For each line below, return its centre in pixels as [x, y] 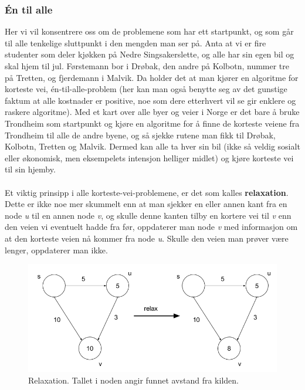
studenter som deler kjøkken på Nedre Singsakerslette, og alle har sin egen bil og [150, 54]
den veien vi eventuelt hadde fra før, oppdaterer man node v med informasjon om [151, 227]
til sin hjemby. [30, 169]
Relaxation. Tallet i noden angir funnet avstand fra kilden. [133, 380]
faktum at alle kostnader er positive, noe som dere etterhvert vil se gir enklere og [150, 100]
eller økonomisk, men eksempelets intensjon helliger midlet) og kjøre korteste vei [149, 157]
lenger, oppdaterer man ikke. [56, 250]
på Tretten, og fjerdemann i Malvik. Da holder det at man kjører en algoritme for [152, 77]
